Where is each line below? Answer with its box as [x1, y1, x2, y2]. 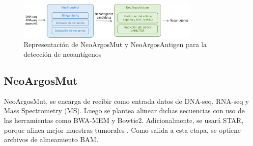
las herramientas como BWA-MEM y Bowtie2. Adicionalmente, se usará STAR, [4, 115, 244, 125]
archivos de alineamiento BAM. [4, 134, 99, 145]
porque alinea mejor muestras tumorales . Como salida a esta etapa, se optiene [4, 124, 241, 135]
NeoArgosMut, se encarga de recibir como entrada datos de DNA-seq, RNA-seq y [4, 96, 249, 106]
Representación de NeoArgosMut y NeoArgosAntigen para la [24, 39, 207, 49]
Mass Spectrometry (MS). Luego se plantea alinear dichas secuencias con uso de [4, 105, 245, 116]
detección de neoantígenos [24, 49, 102, 59]
